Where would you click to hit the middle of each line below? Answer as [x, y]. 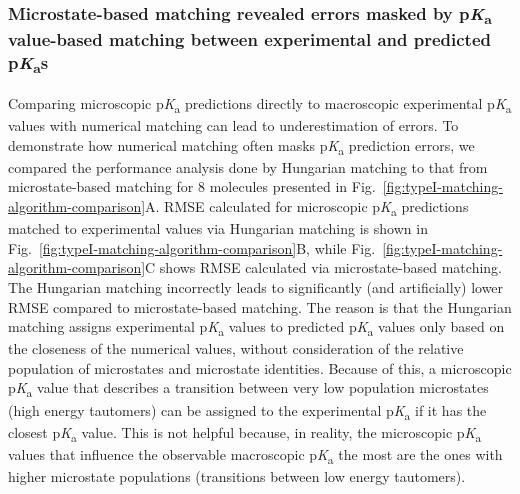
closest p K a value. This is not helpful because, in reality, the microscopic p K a [245, 433]
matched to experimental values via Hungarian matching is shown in [218, 228]
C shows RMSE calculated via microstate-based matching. [323, 267]
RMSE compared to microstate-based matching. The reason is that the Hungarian [260, 306]
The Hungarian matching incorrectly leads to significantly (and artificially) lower [256, 286]
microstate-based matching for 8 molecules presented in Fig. [192, 186]
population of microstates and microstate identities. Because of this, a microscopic [260, 367]
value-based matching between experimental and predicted [249, 39]
